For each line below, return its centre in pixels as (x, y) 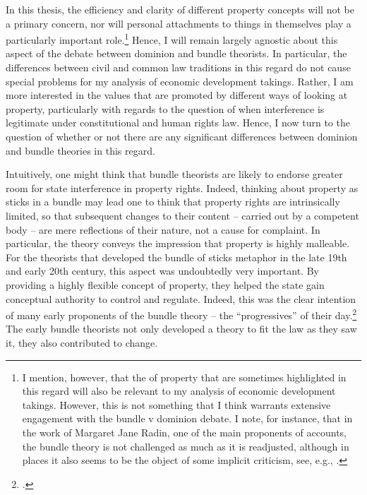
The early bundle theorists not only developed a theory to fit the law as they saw (181, 329)
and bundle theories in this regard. (80, 150)
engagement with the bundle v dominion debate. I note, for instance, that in (187, 418)
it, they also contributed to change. (82, 342)
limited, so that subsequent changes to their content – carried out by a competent (182, 215)
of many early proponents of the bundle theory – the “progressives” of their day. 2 (181, 314)
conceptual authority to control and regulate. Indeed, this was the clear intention (181, 298)
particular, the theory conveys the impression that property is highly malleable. (178, 243)
